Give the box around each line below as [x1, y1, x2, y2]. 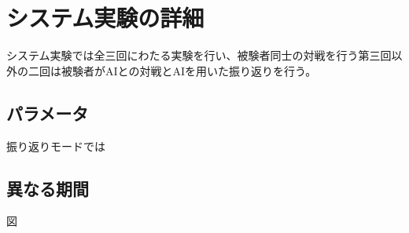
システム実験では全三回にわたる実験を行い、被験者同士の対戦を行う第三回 [6, 47, 392, 64]
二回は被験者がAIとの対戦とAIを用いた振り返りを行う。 [28, 62, 317, 78]
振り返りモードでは [6, 137, 105, 154]
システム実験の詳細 [6, 2, 204, 34]
